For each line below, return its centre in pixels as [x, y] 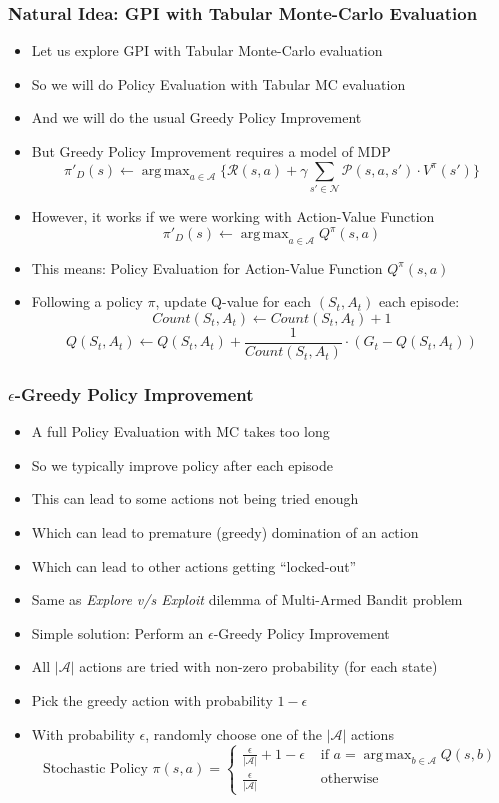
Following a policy [87, 301]
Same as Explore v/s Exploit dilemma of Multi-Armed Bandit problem [247, 599]
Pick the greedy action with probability [152, 700]
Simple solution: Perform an [117, 632]
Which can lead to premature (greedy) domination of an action [225, 532]
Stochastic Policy [95, 769]
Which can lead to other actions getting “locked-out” [194, 565]
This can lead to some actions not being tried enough [195, 498]
